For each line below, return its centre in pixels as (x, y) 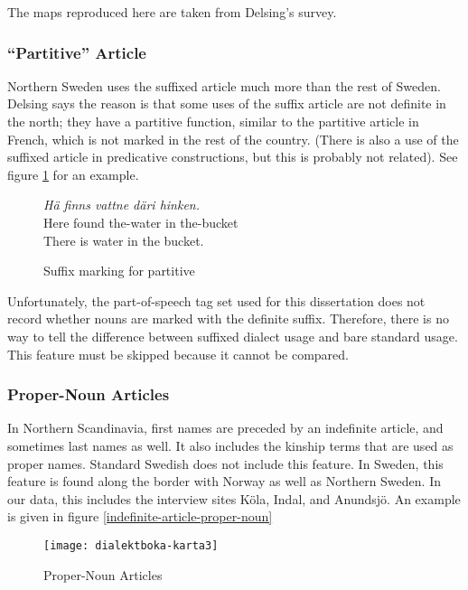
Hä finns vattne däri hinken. (122, 205)
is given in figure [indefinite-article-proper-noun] (140, 516)
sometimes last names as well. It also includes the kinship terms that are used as (230, 445)
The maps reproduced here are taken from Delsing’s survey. (172, 12)
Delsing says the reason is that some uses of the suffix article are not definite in (227, 103)
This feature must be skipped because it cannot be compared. (178, 354)
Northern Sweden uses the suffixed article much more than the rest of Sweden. (224, 85)
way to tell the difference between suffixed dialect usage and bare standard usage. (233, 336)
